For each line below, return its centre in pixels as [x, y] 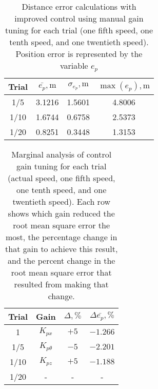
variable [74, 65]
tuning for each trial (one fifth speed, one [79, 30]
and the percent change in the [62, 260]
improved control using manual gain [79, 18]
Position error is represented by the [79, 54]
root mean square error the [62, 225]
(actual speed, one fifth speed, [61, 178]
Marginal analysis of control [62, 154]
